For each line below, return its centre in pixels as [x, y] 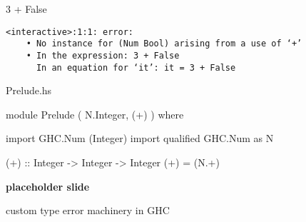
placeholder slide [48, 186]
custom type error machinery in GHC [88, 210]
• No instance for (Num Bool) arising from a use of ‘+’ [164, 44]
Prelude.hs [29, 90]
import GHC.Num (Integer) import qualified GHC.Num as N [140, 138]
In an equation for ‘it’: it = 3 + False [136, 67]
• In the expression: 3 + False [103, 55]
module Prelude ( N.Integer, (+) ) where [95, 114]
